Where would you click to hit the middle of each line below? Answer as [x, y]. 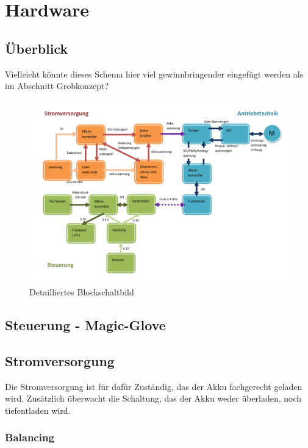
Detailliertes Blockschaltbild [82, 292]
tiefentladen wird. [38, 410]
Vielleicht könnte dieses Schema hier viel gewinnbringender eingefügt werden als [154, 74]
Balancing [30, 437]
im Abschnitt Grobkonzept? [57, 86]
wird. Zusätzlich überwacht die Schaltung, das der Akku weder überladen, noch [153, 398]
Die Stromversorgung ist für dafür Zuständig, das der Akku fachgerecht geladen [154, 386]
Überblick [37, 48]
